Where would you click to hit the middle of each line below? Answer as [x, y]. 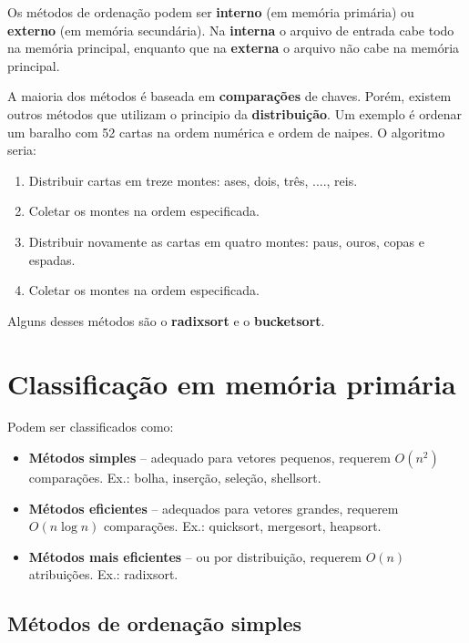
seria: [22, 150]
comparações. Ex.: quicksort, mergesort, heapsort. [243, 526]
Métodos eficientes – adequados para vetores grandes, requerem [214, 508]
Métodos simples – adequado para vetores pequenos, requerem [209, 458]
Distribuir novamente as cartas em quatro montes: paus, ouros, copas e [226, 241]
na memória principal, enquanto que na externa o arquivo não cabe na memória [234, 48]
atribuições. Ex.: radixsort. [103, 574]
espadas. [52, 259]
